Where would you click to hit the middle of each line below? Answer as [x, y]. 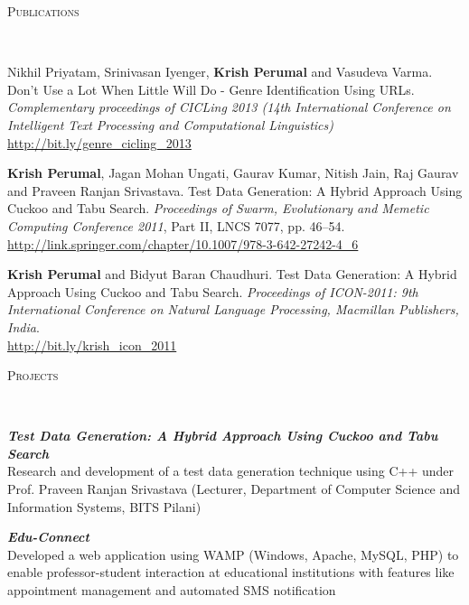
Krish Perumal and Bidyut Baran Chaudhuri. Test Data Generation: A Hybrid [232, 274]
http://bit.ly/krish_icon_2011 [92, 344]
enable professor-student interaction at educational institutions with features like [231, 572]
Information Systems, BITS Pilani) [104, 506]
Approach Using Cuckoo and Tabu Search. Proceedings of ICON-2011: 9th [213, 291]
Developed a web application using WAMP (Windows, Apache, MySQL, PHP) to [233, 554]
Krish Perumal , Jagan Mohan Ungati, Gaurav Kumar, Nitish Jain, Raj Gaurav [233, 173]
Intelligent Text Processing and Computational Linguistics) [170, 124]
